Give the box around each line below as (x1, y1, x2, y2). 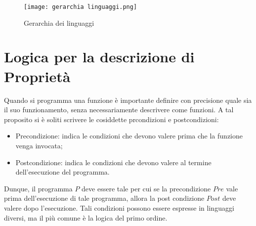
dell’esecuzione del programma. (15, 167, 110, 177)
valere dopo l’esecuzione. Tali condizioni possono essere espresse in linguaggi (4, 202, 234, 213)
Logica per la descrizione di (4, 46, 195, 67)
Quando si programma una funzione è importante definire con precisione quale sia (4, 94, 252, 105)
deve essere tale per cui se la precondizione (82, 183, 211, 193)
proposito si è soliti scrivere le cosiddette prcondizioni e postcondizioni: (4, 114, 219, 124)
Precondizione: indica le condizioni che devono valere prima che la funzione (15, 131, 243, 141)
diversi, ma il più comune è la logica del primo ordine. (4, 212, 168, 223)
